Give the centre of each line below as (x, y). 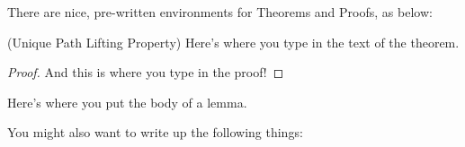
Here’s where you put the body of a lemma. (127, 102)
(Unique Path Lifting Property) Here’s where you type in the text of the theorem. (233, 42)
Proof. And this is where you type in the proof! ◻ (146, 72)
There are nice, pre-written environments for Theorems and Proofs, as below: (220, 12)
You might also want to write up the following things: (155, 132)
